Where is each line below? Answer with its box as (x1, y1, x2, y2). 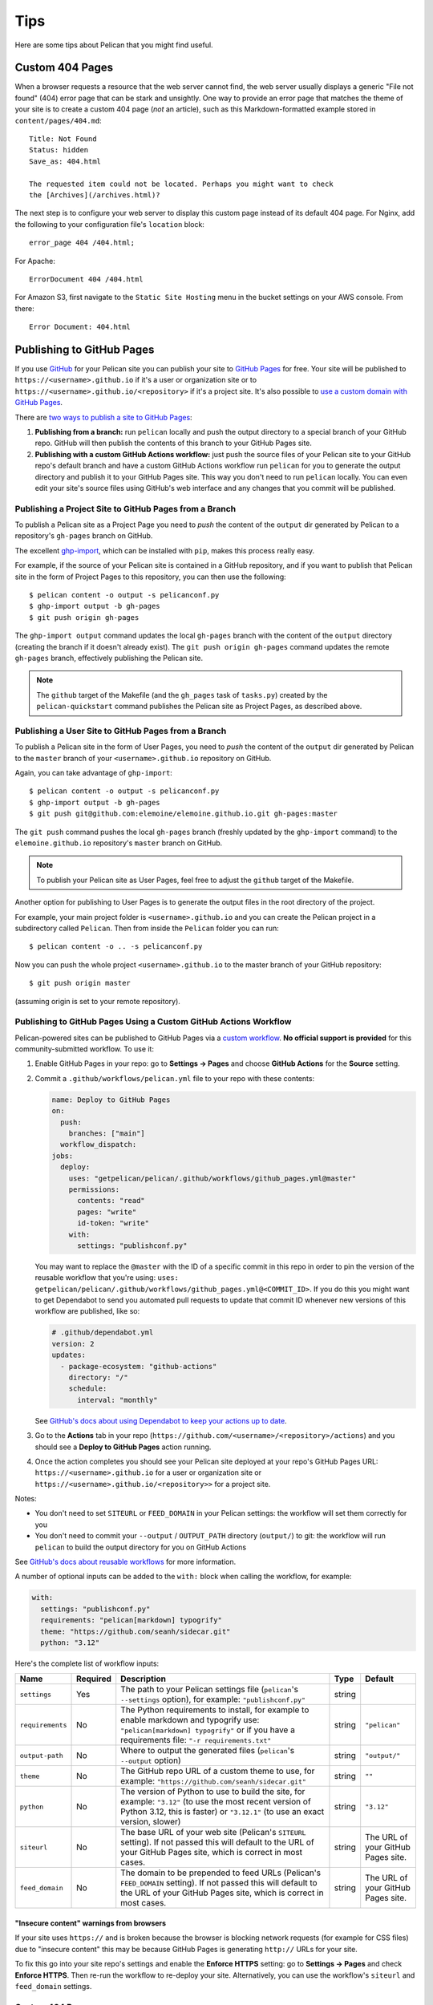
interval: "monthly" (77, 1395, 158, 1404)
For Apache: (14, 256, 56, 265)
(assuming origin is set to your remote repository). (14, 996, 180, 1006)
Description (120, 1673, 166, 1684)
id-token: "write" (77, 1219, 150, 1228)
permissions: (68, 1185, 120, 1194)
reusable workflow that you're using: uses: (34, 1273, 180, 1282)
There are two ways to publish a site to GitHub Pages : (14, 412, 192, 422)
